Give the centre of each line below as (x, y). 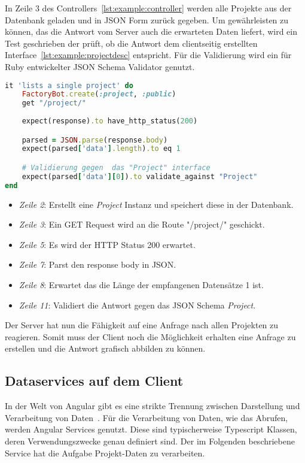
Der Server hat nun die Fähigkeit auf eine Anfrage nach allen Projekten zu (142, 325)
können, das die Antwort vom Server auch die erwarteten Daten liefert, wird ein (151, 31)
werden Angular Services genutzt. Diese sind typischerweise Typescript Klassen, (151, 429)
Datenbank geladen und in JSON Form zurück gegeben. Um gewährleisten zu (147, 19)
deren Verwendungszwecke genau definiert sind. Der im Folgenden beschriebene (150, 441)
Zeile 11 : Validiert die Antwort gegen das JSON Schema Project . (137, 305)
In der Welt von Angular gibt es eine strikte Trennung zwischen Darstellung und (152, 406)
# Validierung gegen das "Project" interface (116, 168)
